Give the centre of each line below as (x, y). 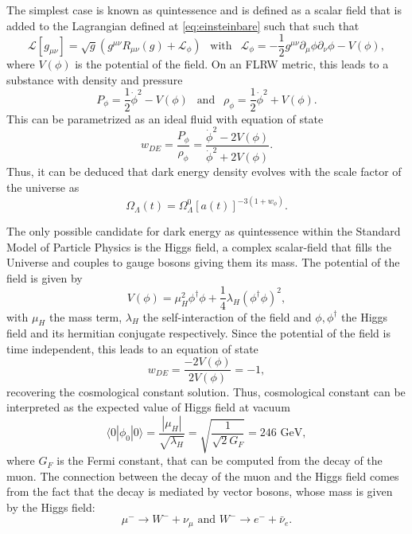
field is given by (45, 277)
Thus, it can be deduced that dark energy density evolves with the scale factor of (204, 172)
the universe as (43, 187)
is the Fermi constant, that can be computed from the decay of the (220, 460)
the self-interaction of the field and (227, 316)
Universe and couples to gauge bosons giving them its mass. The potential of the (203, 262)
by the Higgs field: (51, 507)
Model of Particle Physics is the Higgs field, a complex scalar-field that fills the (199, 246)
